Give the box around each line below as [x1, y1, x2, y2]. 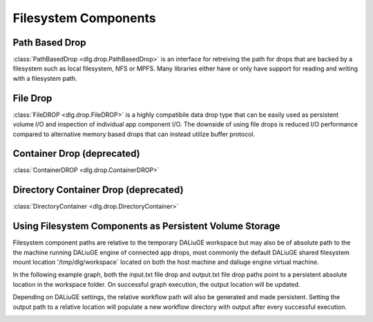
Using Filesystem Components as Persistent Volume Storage [12, 220, 280, 232]
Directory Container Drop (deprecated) [12, 184, 184, 196]
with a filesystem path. [12, 74, 77, 82]
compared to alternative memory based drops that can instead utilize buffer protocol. [12, 130, 256, 138]
